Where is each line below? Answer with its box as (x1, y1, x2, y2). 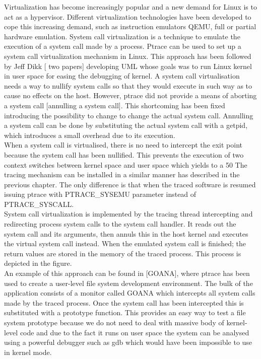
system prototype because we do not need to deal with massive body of (4, 317, 224, 327)
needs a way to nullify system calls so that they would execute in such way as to (4, 80, 252, 91)
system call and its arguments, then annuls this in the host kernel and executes (4, 228, 248, 239)
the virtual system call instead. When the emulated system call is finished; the (4, 238, 246, 249)
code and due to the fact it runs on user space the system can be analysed (20, 327, 249, 337)
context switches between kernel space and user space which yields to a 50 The (4, 159, 247, 170)
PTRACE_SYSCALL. (4, 198, 74, 209)
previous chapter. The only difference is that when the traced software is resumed (4, 179, 256, 189)
